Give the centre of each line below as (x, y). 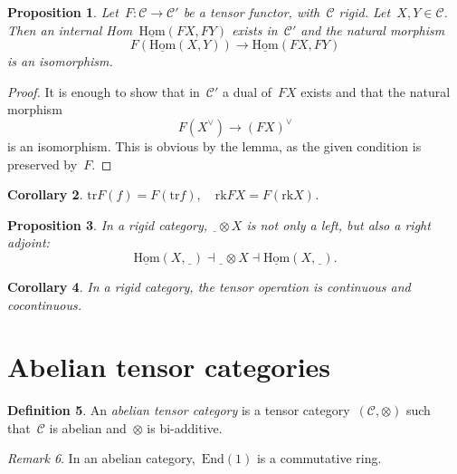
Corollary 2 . (45, 194)
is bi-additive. (185, 427)
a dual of (248, 91)
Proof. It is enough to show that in (104, 91)
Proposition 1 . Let (63, 12)
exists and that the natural (376, 91)
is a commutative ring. (319, 458)
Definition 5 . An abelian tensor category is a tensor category (179, 410)
